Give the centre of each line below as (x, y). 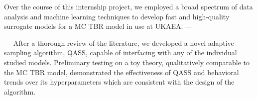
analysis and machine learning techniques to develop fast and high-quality (117, 16)
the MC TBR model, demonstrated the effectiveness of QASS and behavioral (122, 72)
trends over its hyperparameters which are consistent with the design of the (119, 82)
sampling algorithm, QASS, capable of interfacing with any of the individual (121, 52)
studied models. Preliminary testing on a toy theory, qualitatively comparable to (127, 62)
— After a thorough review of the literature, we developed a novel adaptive (119, 43)
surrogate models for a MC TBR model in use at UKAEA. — (98, 26)
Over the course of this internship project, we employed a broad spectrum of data (128, 6)
